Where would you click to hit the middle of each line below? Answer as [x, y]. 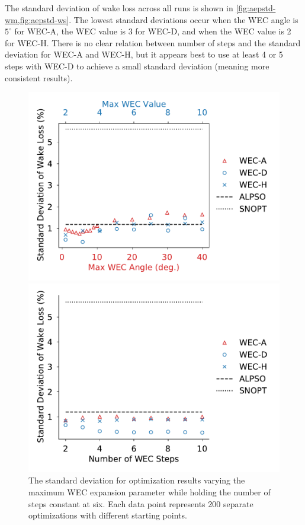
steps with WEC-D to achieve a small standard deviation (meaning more [137, 66]
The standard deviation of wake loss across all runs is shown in [119, 8]
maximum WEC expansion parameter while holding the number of [150, 491]
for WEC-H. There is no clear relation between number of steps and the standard [153, 42]
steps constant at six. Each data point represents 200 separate [141, 503]
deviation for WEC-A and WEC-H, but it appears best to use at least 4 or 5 [144, 54]
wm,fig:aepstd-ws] [37, 19]
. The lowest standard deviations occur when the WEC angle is [184, 19]
